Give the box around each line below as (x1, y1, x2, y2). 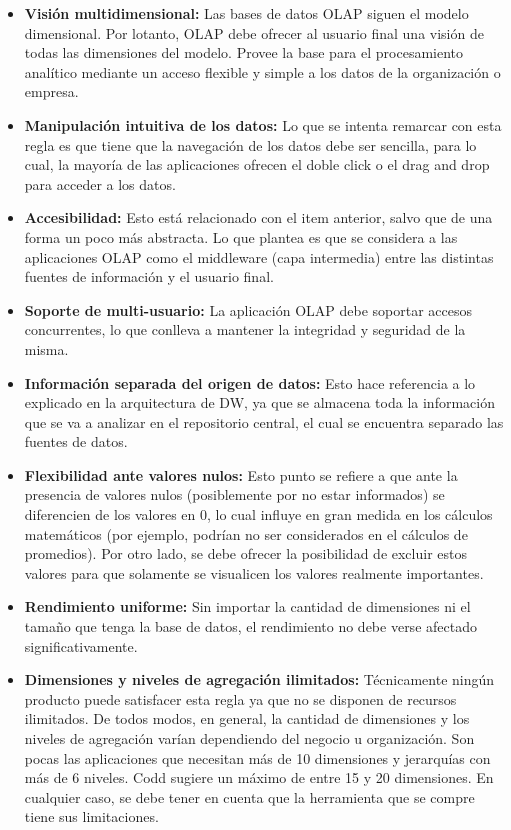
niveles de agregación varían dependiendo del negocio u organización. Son (24, 728, 475, 748)
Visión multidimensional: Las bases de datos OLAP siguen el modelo (24, 3, 469, 23)
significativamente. (24, 635, 138, 656)
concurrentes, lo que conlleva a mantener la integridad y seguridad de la (24, 319, 466, 340)
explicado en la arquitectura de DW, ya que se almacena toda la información (24, 392, 495, 413)
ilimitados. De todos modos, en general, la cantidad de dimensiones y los (24, 708, 470, 729)
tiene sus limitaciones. (24, 806, 159, 827)
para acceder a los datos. (24, 173, 176, 194)
